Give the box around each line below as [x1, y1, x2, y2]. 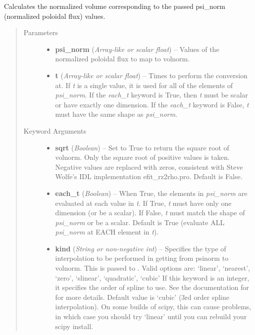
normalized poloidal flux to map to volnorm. [55, 53, 190, 64]
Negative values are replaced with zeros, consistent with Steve [55, 161, 243, 172]
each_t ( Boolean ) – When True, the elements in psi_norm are [55, 188, 248, 198]
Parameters [23, 27, 58, 38]
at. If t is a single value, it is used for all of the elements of [55, 80, 233, 90]
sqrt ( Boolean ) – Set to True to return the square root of [55, 142, 229, 152]
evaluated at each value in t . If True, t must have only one [55, 197, 232, 208]
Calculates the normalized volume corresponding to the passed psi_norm [4, 1, 225, 11]
